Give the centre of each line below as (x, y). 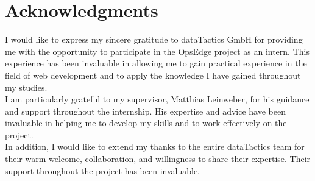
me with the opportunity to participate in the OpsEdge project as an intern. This (157, 51)
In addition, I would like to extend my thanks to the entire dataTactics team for (155, 147)
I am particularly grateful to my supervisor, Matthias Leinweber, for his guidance (157, 99)
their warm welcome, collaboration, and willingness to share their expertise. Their (158, 159)
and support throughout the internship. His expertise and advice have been (145, 111)
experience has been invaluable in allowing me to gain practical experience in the (156, 63)
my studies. (26, 87)
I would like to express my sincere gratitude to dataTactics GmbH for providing (154, 39)
